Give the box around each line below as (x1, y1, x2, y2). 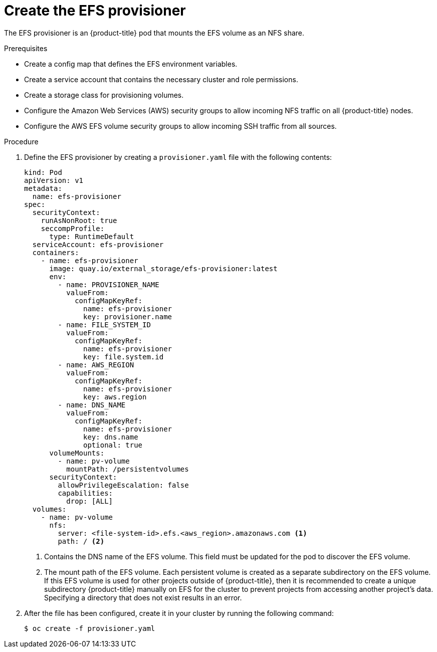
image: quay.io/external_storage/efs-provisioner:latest (49, 264, 278, 273)
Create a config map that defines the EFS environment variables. (24, 59, 238, 68)
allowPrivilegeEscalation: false (58, 481, 189, 489)
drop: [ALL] (66, 497, 113, 505)
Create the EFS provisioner (4, 2, 186, 19)
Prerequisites (4, 44, 48, 53)
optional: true (83, 441, 143, 449)
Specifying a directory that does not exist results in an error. (44, 593, 242, 602)
